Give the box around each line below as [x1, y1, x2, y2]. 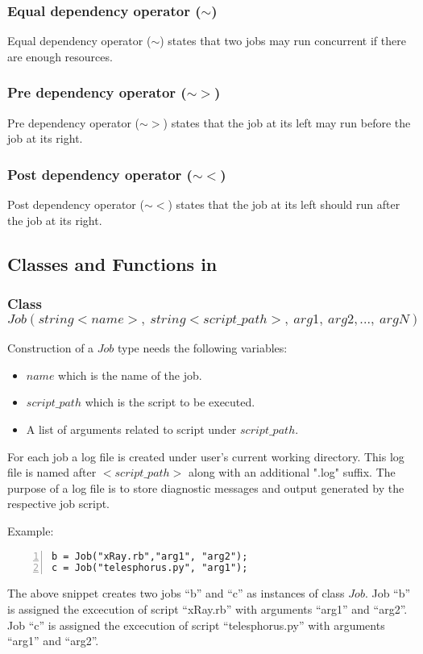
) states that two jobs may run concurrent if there [160, 32, 406, 49]
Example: [7, 522, 54, 539]
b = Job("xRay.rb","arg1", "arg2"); [52, 550, 248, 562]
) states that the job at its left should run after [168, 196, 400, 213]
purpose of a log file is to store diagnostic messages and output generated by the [7, 479, 404, 496]
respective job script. [7, 495, 110, 512]
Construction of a [7, 339, 94, 356]
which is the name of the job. [58, 366, 202, 383]
